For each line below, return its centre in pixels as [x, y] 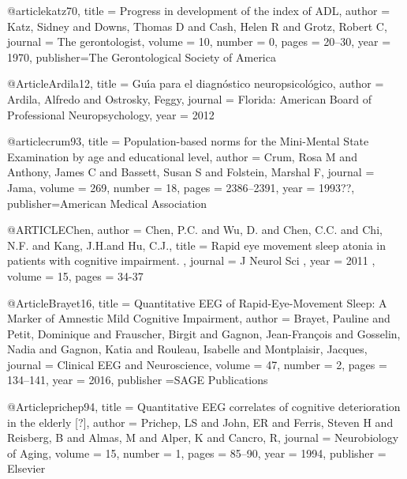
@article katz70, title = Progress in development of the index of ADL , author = [199, 10]
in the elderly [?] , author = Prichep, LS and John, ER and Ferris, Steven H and [200, 422]
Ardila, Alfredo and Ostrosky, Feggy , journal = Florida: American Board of [189, 98]
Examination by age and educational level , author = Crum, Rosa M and [182, 156]
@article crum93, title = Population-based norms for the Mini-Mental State [188, 141]
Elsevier [26, 468]
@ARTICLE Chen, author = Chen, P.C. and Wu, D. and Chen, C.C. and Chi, [195, 230]
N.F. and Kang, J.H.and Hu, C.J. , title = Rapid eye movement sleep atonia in [196, 245]
